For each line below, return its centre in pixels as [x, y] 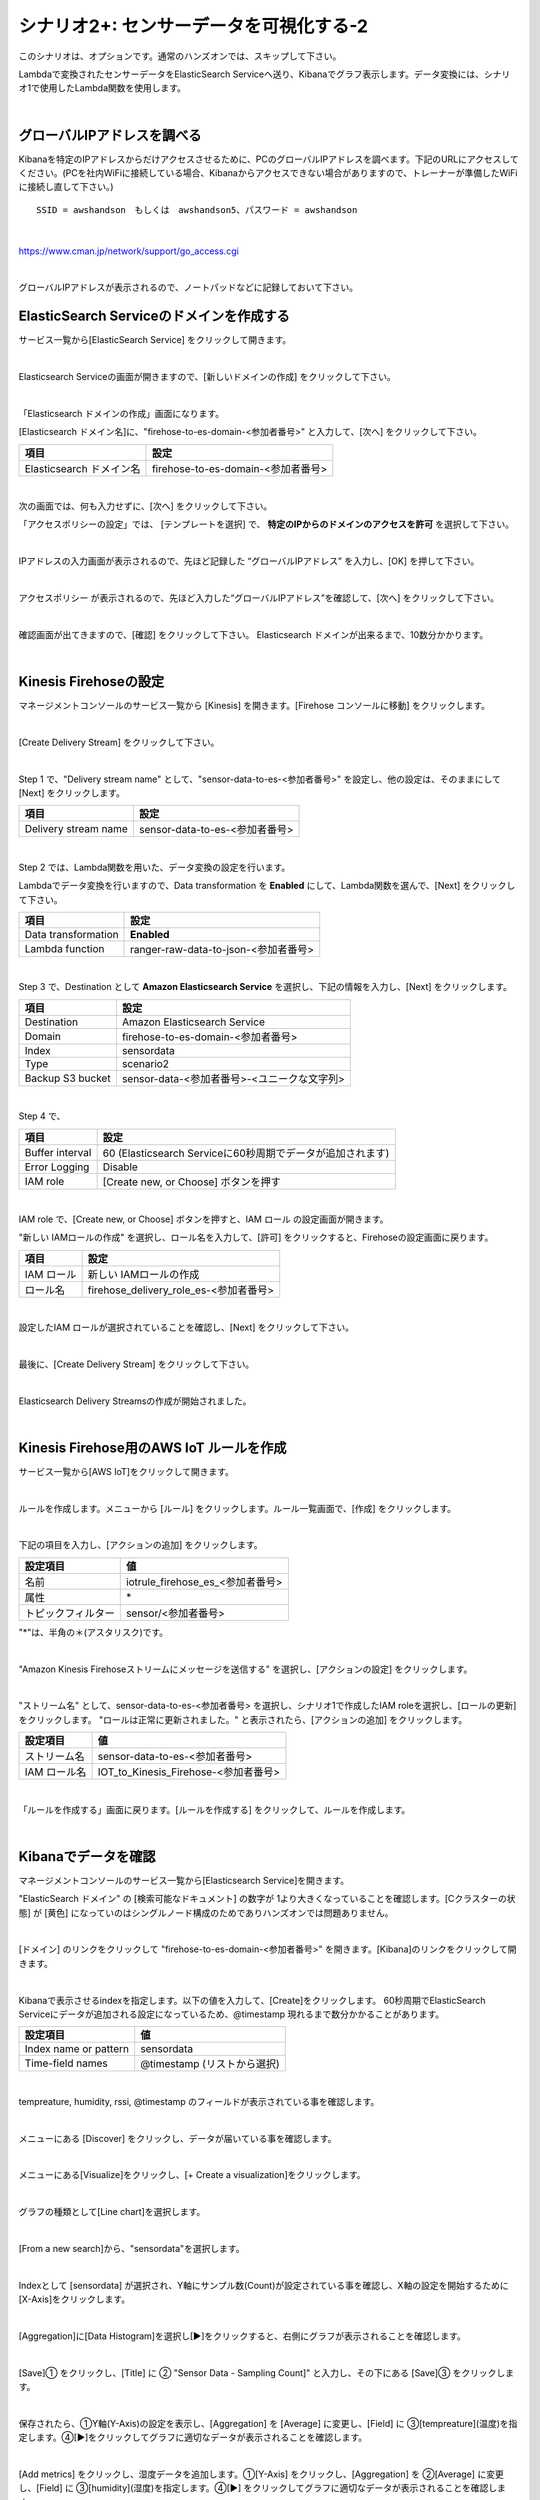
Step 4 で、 [42, 1116]
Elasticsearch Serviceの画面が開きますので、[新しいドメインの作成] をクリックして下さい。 [207, 377]
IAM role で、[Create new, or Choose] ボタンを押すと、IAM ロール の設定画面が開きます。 [203, 1219]
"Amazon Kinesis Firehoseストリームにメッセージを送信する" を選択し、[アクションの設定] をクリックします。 [245, 1669]
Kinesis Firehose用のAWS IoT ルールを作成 [152, 1447]
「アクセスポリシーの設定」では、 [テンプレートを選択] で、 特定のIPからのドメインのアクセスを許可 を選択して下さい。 [266, 524]
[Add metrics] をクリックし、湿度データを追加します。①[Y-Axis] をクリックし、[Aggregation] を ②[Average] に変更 [261, 2474]
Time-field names [66, 2063]
